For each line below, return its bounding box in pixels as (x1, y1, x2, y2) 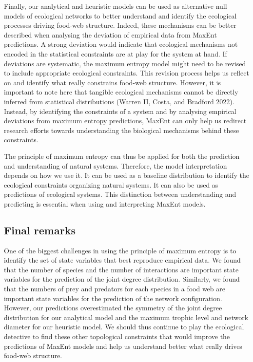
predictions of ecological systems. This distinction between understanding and (4, 189, 236, 199)
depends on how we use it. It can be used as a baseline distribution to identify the (4, 170, 249, 180)
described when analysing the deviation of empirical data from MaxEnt (4, 29, 217, 39)
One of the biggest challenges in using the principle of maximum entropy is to (4, 245, 236, 255)
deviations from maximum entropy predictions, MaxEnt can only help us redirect (4, 115, 247, 126)
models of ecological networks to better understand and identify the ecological (4, 10, 237, 20)
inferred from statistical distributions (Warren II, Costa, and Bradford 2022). (4, 96, 234, 106)
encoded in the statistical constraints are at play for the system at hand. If (4, 48, 227, 58)
